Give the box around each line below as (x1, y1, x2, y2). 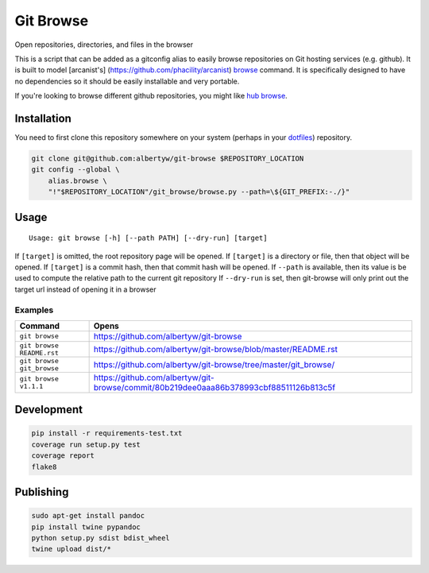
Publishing (14, 486, 69, 499)
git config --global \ (31, 165, 120, 174)
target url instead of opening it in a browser (14, 285, 157, 294)
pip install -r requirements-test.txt (31, 429, 183, 438)
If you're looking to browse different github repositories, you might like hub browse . (14, 91, 288, 101)
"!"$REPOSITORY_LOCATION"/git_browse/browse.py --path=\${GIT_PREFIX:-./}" (48, 188, 350, 196)
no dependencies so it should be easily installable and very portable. (14, 76, 240, 86)
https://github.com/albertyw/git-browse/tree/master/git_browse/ (93, 358, 335, 370)
